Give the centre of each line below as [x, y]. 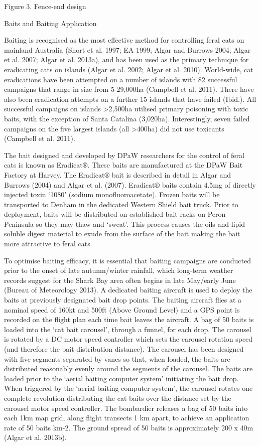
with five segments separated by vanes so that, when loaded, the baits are [117, 358]
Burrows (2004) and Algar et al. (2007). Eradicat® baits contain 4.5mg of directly [130, 184]
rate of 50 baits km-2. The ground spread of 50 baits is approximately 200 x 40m [129, 427]
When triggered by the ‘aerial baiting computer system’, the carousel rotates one [128, 388]
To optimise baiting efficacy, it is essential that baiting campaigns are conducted [127, 260]
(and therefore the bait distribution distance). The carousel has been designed [124, 349]
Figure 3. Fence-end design [45, 6]
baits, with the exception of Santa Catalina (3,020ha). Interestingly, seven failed [127, 118]
